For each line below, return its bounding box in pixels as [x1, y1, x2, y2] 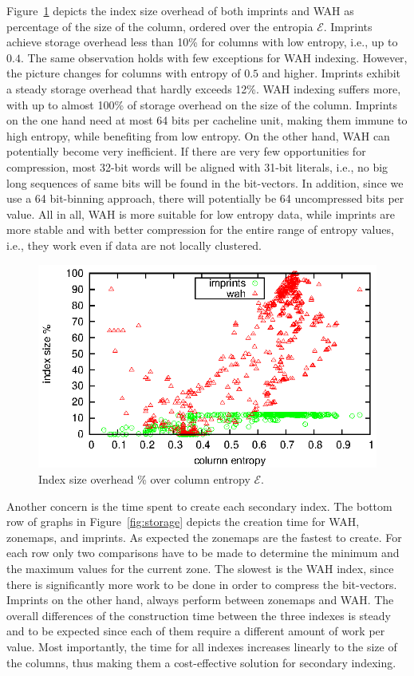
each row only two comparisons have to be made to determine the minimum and [6, 544, 400, 561]
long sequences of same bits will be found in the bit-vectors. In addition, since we [6, 174, 404, 191]
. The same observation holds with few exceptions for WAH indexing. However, [20, 49, 408, 65]
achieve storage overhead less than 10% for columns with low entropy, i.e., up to [6, 34, 398, 50]
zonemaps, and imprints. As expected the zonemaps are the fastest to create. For [6, 528, 402, 545]
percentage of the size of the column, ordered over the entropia [6, 18, 313, 34]
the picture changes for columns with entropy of [6, 65, 241, 81]
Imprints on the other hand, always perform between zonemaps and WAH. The [6, 591, 394, 608]
